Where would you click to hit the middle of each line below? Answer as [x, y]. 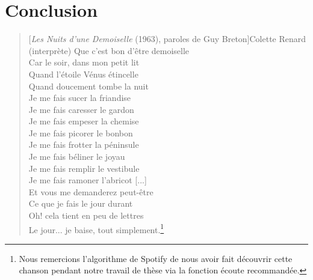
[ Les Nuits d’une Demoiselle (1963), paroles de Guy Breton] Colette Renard [167, 39]
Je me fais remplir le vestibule [84, 168]
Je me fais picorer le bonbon [81, 132]
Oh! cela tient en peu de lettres [86, 215]
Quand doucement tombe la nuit [88, 86]
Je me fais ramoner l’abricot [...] [88, 180]
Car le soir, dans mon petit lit [84, 62]
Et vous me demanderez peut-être [91, 191]
